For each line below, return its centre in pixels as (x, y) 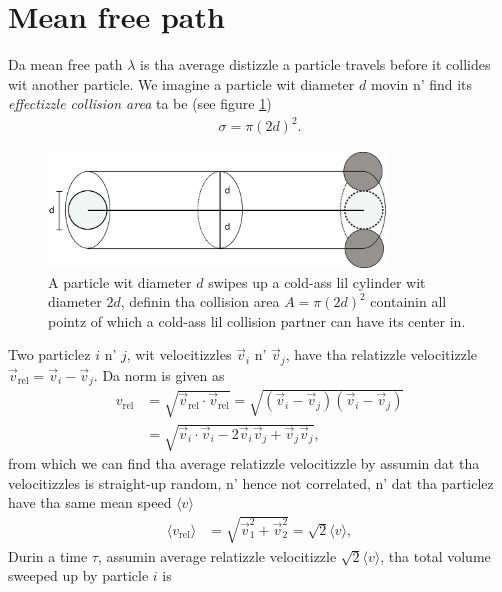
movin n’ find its (421, 83)
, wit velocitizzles (179, 354)
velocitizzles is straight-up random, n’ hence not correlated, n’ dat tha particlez (251, 482)
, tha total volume (435, 555)
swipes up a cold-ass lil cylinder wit (317, 281)
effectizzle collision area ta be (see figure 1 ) (140, 103)
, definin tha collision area (200, 301)
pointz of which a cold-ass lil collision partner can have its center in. (257, 320)
